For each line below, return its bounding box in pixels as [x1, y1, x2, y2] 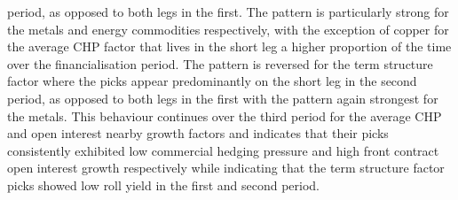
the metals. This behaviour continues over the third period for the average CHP [7, 106, 442, 125]
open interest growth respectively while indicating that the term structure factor [7, 158, 445, 177]
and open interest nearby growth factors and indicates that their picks [7, 124, 389, 142]
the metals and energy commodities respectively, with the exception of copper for [7, 19, 449, 38]
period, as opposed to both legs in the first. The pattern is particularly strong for [7, 3, 449, 20]
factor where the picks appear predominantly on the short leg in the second [7, 72, 417, 90]
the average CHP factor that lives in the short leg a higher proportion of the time [7, 37, 452, 56]
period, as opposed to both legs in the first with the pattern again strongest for [7, 88, 438, 107]
